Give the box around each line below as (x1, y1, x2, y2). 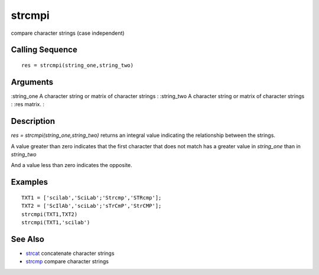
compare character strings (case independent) (11, 30, 125, 37)
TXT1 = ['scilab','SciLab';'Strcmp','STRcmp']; (21, 194, 162, 201)
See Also (11, 234, 44, 244)
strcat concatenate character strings (25, 250, 115, 257)
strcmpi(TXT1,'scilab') (21, 219, 90, 225)
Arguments (11, 77, 54, 87)
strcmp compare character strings (25, 258, 109, 265)
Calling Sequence (11, 45, 78, 55)
